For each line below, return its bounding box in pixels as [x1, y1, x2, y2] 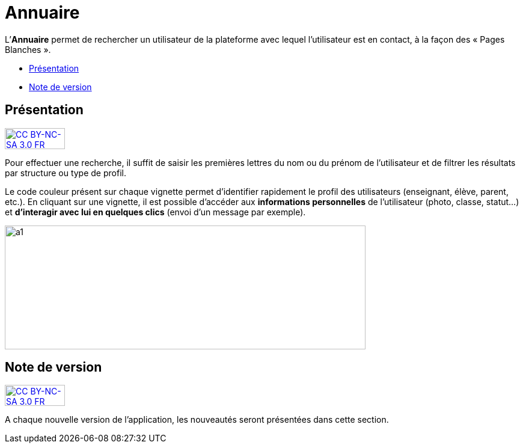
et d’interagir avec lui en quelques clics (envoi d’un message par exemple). [5, 206, 306, 217]
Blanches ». [5, 44, 51, 55]
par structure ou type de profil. [5, 167, 126, 178]
